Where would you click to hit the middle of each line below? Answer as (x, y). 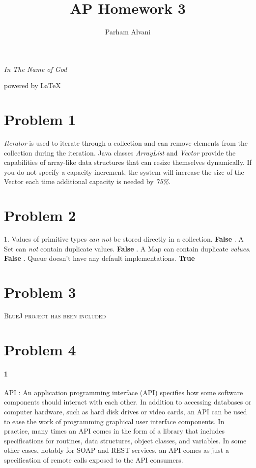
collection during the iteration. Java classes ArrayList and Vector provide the (120, 152)
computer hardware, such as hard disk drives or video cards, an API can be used (126, 411)
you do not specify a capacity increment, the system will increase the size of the (124, 172)
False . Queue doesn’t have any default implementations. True (100, 258)
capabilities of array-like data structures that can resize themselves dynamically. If (128, 162)
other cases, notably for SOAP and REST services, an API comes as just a (116, 450)
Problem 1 (40, 119)
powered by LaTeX (32, 85)
